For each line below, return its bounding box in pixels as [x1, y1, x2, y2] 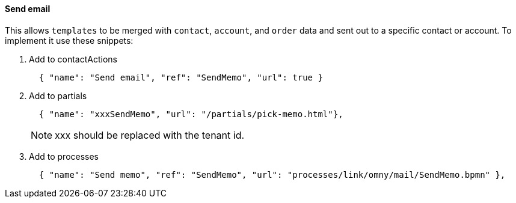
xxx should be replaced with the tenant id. [55, 129, 245, 141]
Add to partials [29, 90, 87, 101]
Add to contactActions [29, 53, 117, 64]
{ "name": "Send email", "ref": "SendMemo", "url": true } [38, 72, 323, 82]
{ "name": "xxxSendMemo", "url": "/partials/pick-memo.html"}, [38, 109, 343, 119]
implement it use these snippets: [5, 35, 134, 46]
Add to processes [29, 151, 99, 162]
